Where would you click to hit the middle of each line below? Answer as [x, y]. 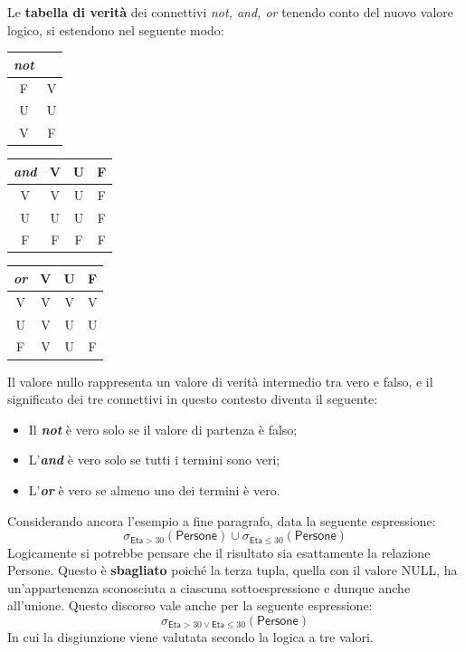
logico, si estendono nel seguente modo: [116, 29]
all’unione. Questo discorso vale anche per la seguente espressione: [190, 605]
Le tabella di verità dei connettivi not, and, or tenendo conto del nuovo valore [230, 12]
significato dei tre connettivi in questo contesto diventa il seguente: [193, 399]
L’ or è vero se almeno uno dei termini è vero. [154, 489]
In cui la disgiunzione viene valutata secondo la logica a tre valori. [190, 637]
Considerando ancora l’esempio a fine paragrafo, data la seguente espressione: [222, 520]
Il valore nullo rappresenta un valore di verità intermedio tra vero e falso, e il [220, 381]
